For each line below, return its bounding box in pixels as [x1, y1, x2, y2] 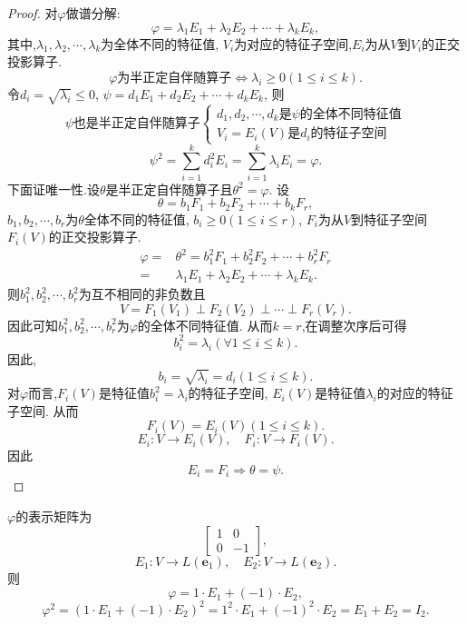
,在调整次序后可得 [301, 315, 407, 334]
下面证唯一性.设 [7, 179, 100, 198]
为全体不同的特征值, [101, 34, 219, 53]
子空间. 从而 [7, 401, 79, 420]
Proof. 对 [7, 4, 58, 22]
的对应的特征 [376, 383, 453, 402]
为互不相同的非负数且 [78, 284, 206, 303]
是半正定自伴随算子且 [105, 179, 233, 198]
